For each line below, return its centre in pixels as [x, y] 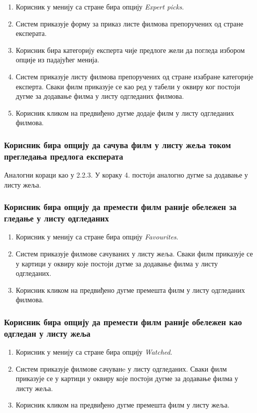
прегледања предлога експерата [64, 156]
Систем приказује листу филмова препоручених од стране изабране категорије [134, 76]
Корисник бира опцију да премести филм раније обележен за [120, 207]
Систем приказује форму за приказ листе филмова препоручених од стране [129, 23]
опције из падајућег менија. [58, 60]
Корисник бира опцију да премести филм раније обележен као [123, 321]
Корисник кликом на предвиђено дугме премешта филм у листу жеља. [123, 405]
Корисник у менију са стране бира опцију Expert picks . [100, 6]
